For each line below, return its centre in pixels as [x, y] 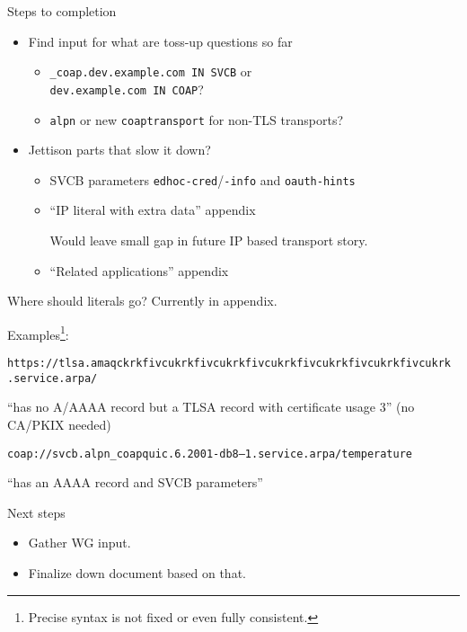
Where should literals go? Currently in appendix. [142, 301]
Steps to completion [62, 11]
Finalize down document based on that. [137, 572]
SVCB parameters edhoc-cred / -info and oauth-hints [203, 179]
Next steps [36, 512]
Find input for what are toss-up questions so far [160, 41]
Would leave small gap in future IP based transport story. [209, 240]
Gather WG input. [79, 543]
